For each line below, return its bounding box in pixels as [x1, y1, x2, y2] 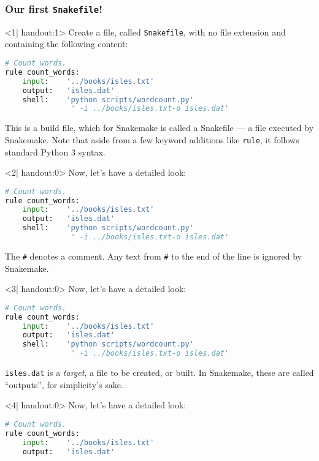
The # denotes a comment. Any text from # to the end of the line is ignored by [5, 249, 302, 262]
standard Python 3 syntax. [5, 145, 106, 158]
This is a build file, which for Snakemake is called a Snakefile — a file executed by [5, 121, 314, 134]
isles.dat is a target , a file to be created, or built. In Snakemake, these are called [5, 366, 314, 379]
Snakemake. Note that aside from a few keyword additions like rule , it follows [5, 133, 299, 146]
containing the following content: [5, 37, 128, 50]
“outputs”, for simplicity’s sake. [5, 378, 123, 391]
